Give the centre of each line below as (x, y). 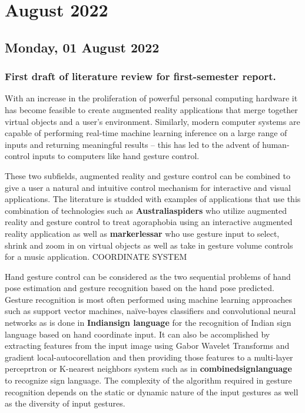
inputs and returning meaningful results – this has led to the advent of (132, 144)
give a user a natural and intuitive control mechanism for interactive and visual (148, 187)
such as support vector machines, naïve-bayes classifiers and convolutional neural (150, 311)
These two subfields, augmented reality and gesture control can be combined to (147, 175)
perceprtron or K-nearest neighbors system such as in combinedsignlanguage (148, 369)
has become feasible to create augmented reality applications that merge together (151, 109)
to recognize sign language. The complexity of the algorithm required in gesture (148, 380)
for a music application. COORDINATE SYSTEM (96, 257)
